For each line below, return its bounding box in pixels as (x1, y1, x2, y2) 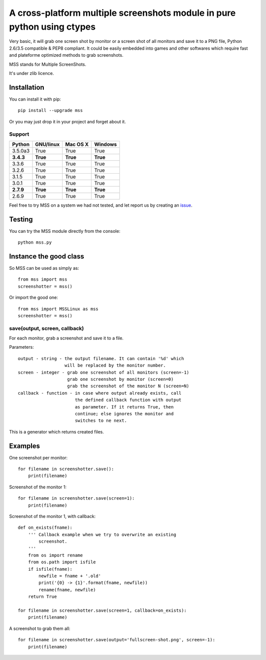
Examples (9, 441, 40, 450)
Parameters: (9, 344, 34, 350)
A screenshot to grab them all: (9, 625, 71, 631)
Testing (9, 215, 33, 223)
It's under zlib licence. (9, 70, 54, 76)
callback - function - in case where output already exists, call (18, 390, 182, 396)
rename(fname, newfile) (38, 587, 96, 592)
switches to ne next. (74, 418, 128, 424)
